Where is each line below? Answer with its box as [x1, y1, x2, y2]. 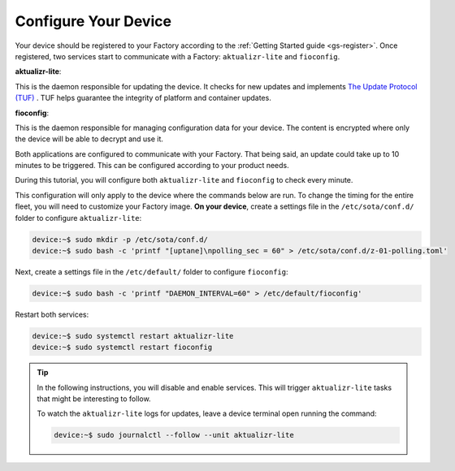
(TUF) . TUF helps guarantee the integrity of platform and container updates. [15, 93, 271, 103]
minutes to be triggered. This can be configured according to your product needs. [15, 161, 290, 171]
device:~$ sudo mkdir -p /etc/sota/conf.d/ [32, 235, 209, 244]
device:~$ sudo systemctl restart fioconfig [32, 343, 213, 352]
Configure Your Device [15, 12, 172, 30]
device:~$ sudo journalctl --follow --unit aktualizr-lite [54, 430, 294, 440]
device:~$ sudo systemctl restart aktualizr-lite [32, 331, 234, 340]
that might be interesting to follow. [37, 394, 151, 404]
